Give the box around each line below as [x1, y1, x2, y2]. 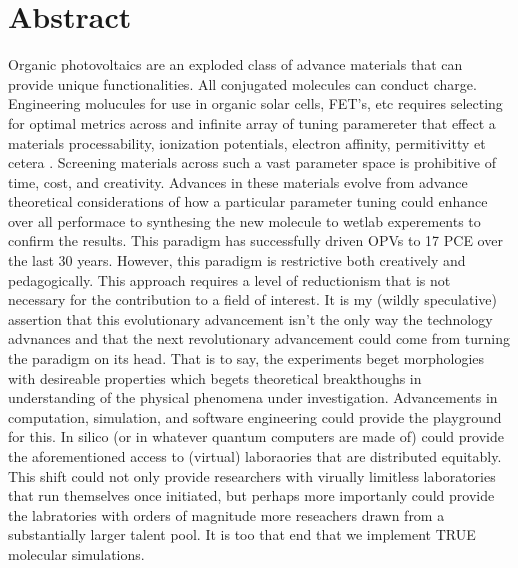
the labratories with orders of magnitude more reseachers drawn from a [8, 504, 445, 525]
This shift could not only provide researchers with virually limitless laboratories [8, 465, 496, 486]
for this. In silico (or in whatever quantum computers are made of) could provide [8, 426, 504, 447]
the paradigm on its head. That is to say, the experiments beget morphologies [8, 348, 485, 369]
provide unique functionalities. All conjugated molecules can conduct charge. [8, 73, 477, 94]
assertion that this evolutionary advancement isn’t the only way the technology [8, 308, 493, 329]
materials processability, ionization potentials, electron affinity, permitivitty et [8, 132, 486, 153]
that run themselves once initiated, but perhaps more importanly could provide [8, 485, 495, 506]
